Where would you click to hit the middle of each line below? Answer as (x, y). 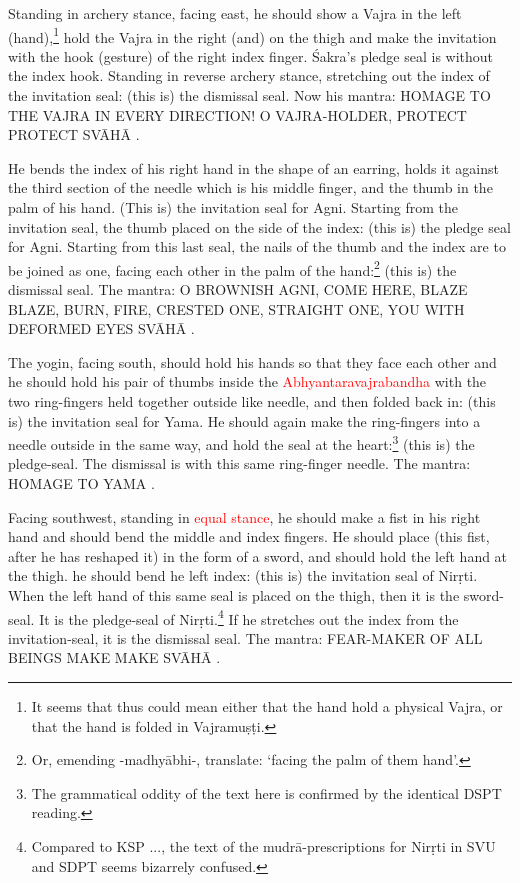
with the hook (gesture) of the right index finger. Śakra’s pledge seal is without (251, 55)
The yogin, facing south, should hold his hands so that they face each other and (252, 361)
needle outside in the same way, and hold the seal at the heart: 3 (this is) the (241, 442)
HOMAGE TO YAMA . (81, 483)
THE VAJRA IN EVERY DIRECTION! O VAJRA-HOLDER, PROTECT (237, 114)
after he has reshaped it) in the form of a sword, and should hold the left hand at (258, 555)
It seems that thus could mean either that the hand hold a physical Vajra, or (267, 706)
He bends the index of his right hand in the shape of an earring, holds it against (253, 167)
